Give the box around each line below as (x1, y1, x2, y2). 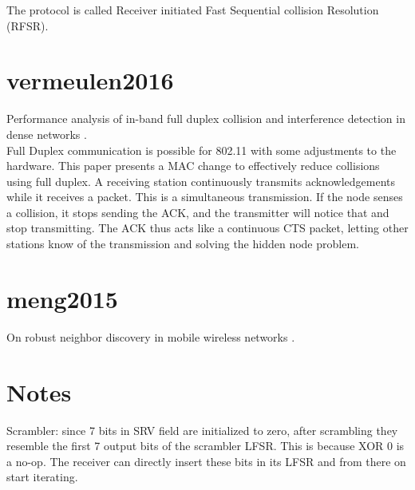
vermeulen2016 (6, 64, 174, 97)
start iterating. (6, 468, 78, 485)
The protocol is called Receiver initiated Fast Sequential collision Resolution (6, 2, 379, 18)
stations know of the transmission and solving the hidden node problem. (6, 235, 359, 252)
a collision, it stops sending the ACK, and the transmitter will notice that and (6, 204, 389, 220)
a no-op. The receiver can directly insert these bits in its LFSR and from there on (6, 452, 406, 469)
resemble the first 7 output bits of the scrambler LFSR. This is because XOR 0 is (6, 437, 405, 454)
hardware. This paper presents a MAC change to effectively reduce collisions (6, 157, 380, 174)
